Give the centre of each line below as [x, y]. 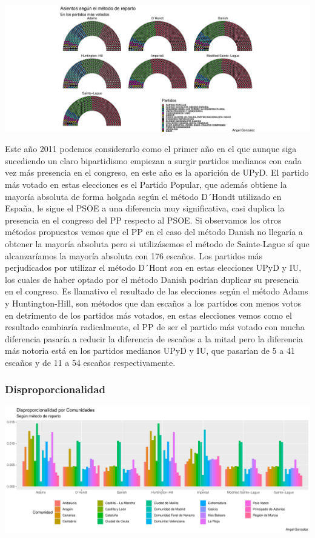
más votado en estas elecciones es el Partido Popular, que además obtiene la [146, 184]
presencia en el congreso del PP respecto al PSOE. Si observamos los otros [143, 220]
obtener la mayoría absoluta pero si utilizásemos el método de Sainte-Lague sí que [157, 244]
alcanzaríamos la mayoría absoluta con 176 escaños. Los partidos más [134, 255]
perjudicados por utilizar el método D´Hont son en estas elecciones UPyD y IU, [153, 267]
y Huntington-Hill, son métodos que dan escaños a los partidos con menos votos [153, 303]
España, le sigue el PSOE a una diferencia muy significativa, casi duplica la [145, 208]
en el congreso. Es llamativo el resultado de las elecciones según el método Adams [157, 291]
